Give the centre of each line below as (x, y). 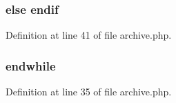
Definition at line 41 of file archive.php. (89, 35)
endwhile (31, 65)
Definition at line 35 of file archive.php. (89, 92)
